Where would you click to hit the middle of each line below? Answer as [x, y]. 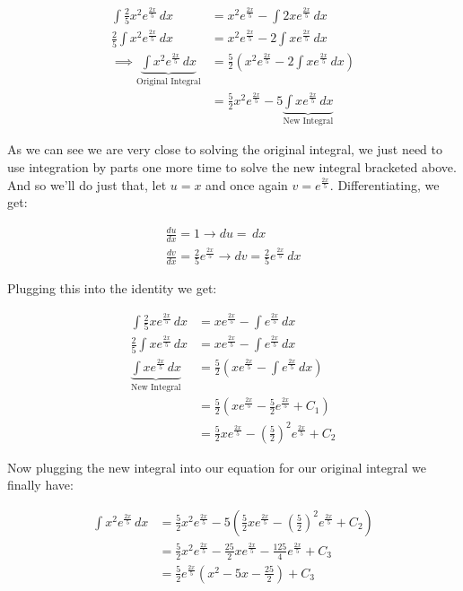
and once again [247, 184]
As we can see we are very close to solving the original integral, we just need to [225, 149]
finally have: [40, 485]
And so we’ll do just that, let [87, 184]
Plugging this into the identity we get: [112, 288]
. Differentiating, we [384, 184]
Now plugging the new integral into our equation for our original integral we [217, 467]
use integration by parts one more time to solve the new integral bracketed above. [232, 167]
